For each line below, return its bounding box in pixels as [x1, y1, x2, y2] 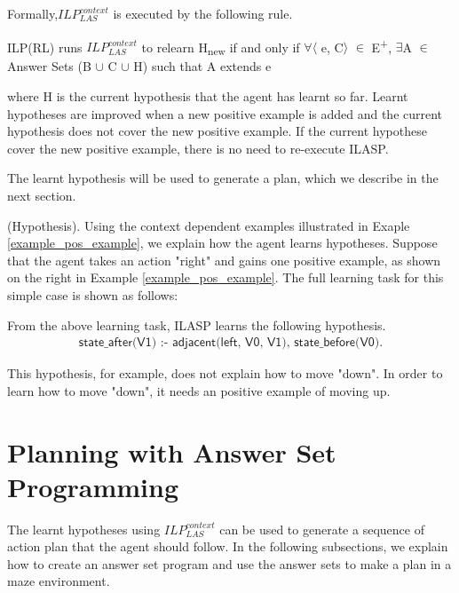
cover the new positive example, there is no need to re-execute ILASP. [7, 138, 389, 157]
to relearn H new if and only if [141, 37, 300, 59]
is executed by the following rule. [113, 4, 293, 22]
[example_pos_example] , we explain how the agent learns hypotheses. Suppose [7, 233, 438, 252]
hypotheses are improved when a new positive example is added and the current [7, 104, 443, 123]
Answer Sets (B [7, 57, 91, 75]
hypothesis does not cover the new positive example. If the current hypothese [7, 122, 427, 140]
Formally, [7, 4, 59, 22]
